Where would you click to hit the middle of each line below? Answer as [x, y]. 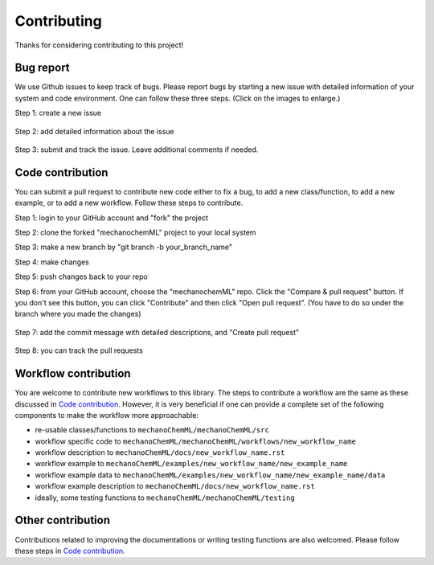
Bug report [42, 68]
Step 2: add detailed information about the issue [94, 131]
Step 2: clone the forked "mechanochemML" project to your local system [135, 232]
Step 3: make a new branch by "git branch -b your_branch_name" [124, 247]
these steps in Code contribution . [70, 551]
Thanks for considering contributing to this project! [99, 45]
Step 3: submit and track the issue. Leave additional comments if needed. [137, 149]
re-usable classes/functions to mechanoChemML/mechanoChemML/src [152, 430]
